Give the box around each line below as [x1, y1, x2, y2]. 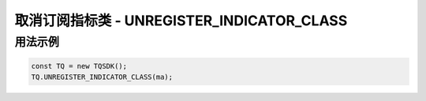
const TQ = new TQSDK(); [31, 62, 128, 70]
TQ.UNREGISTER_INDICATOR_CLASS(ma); [31, 73, 174, 82]
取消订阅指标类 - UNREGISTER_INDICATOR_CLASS [14, 12, 348, 29]
